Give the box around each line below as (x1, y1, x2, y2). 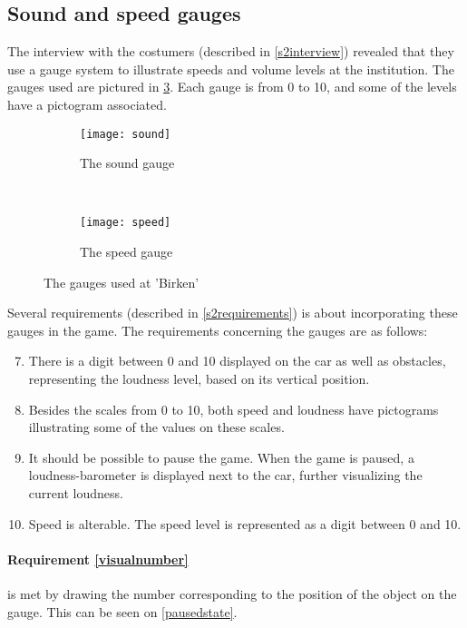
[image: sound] (80, 127, 171, 141)
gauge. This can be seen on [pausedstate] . (7, 602, 238, 621)
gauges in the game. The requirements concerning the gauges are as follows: (7, 320, 428, 339)
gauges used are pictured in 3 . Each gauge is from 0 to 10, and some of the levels (7, 77, 457, 96)
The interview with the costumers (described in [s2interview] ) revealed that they (7, 42, 454, 61)
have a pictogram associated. (7, 94, 167, 113)
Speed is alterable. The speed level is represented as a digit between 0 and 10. (28, 514, 462, 533)
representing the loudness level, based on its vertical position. (28, 369, 370, 388)
